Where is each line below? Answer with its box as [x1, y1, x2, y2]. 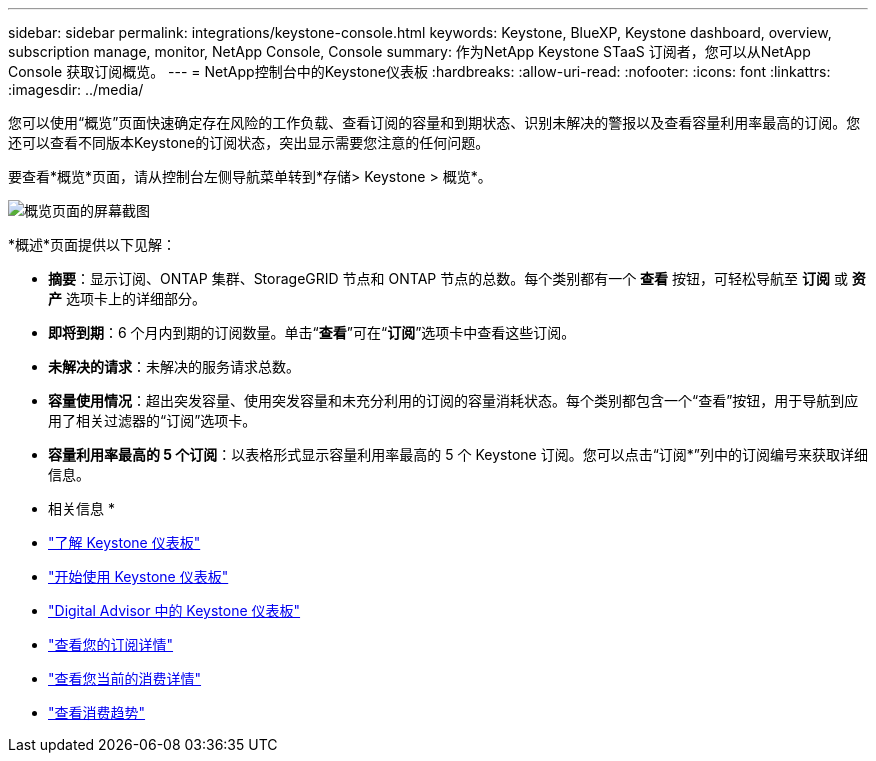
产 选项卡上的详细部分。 [48, 290, 206, 307]
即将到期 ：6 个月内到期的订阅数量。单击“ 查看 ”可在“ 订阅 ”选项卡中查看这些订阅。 [48, 324, 576, 341]
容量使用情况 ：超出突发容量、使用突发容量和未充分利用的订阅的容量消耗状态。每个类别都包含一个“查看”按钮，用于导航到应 [48, 392, 859, 409]
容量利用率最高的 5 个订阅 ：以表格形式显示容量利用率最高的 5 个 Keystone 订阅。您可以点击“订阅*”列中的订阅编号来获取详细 [48, 446, 869, 463]
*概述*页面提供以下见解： [8, 236, 177, 253]
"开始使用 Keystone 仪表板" [48, 568, 229, 585]
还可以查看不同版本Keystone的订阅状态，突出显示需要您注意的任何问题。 [8, 134, 490, 151]
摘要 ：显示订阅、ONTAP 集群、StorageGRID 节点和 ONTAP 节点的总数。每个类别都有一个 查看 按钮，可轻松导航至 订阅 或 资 [48, 270, 866, 287]
